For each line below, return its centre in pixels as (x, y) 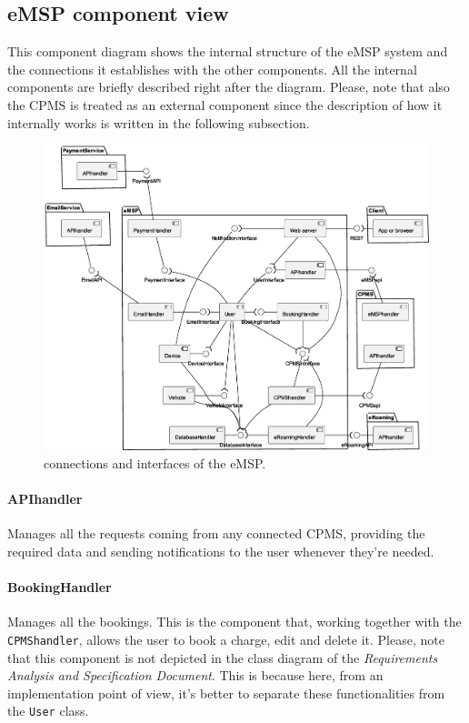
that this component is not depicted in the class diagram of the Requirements (223, 657)
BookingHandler (60, 587)
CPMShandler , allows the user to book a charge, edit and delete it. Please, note (226, 639)
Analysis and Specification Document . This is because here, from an (195, 675)
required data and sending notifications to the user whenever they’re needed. (221, 551)
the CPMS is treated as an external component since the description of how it (225, 104)
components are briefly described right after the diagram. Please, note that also (229, 87)
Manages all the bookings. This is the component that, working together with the (234, 622)
